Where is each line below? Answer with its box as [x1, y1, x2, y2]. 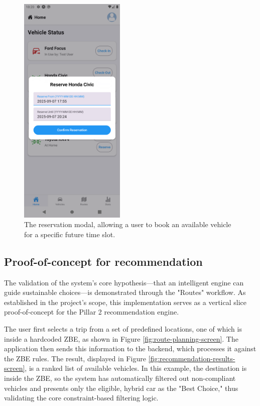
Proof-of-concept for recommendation [4, 253, 203, 269]
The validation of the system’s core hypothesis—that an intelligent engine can [4, 277, 244, 287]
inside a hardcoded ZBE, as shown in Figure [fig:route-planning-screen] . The [4, 333, 238, 344]
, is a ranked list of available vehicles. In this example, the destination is [25, 363, 247, 373]
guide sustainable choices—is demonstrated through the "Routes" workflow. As [4, 287, 246, 297]
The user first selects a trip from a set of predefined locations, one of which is [4, 324, 242, 334]
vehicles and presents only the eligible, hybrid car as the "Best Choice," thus [4, 382, 238, 393]
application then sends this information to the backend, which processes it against [4, 343, 256, 354]
